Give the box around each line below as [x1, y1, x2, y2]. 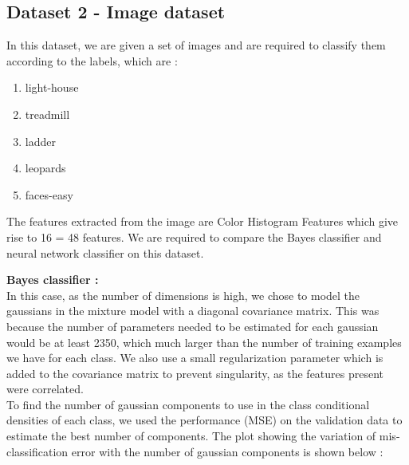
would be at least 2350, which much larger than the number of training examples [6, 333, 402, 350]
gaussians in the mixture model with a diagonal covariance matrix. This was [6, 302, 380, 319]
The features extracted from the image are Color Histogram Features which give [6, 213, 399, 230]
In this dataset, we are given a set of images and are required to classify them [6, 37, 386, 53]
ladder [25, 132, 56, 149]
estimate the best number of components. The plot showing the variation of [6, 428, 376, 444]
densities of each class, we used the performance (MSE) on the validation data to [6, 412, 403, 428]
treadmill [25, 105, 70, 122]
